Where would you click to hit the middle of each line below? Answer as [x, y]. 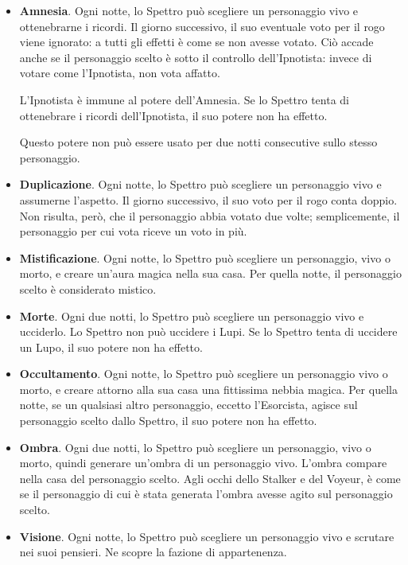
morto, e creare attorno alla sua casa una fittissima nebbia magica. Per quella [208, 389]
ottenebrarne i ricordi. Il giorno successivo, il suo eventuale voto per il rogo [202, 26]
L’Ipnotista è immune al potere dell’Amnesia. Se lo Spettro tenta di [184, 99]
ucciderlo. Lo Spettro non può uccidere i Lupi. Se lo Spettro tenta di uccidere [208, 331]
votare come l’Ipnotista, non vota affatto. [120, 73]
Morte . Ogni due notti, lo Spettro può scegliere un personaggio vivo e [192, 316]
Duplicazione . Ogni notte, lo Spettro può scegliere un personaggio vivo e [200, 184]
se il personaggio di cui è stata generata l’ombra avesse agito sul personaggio [206, 494]
